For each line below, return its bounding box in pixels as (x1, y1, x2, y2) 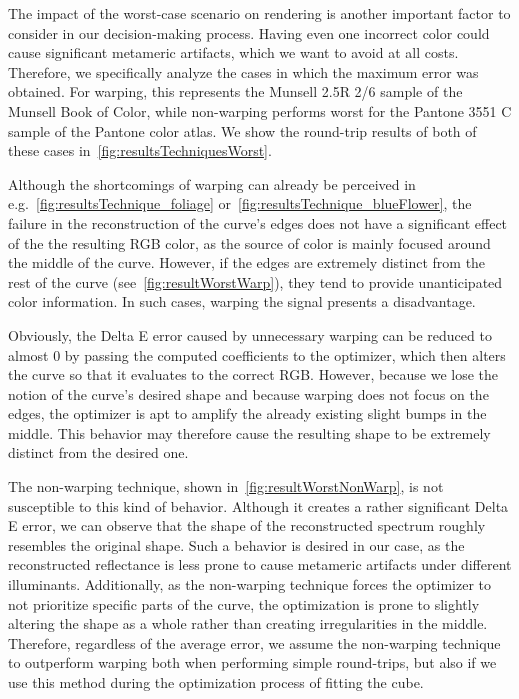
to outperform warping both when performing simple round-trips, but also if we (8, 652, 497, 673)
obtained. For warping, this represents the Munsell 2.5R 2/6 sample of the (8, 81, 463, 102)
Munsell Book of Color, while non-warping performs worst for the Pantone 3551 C (8, 100, 512, 121)
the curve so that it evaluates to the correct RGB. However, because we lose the (8, 364, 499, 385)
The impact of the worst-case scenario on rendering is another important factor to (8, 3, 511, 23)
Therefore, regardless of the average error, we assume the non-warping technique (8, 632, 501, 653)
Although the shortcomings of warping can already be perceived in (8, 173, 416, 194)
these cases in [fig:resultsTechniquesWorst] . (8, 140, 272, 161)
